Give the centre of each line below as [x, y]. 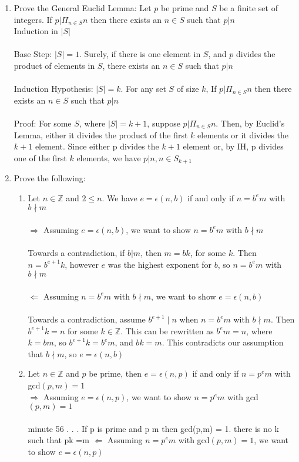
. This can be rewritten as [167, 330]
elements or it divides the [243, 134]
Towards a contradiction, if [76, 253]
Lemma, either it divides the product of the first [101, 134]
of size [188, 89]
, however [82, 264]
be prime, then [115, 373]
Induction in [36, 31]
